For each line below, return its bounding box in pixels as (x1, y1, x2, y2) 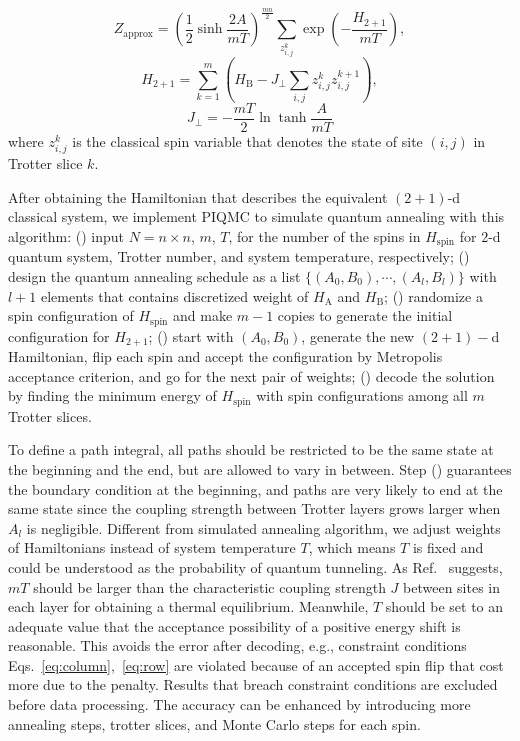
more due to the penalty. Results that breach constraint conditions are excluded (8, 674, 498, 695)
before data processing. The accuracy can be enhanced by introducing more (8, 694, 471, 715)
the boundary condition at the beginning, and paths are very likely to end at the (8, 478, 503, 499)
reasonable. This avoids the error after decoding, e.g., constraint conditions (8, 635, 467, 656)
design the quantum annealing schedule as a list (8, 266, 301, 287)
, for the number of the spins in (228, 225, 421, 246)
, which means (308, 537, 396, 558)
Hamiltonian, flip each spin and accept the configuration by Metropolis (8, 346, 443, 367)
